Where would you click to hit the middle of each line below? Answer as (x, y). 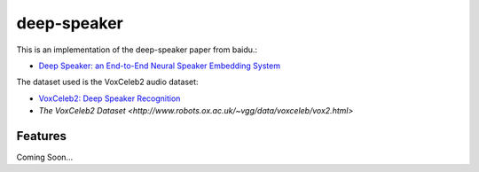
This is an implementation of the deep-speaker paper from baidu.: (137, 50)
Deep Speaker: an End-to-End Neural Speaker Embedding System (160, 66)
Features (41, 136)
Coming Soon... (45, 157)
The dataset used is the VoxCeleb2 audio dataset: (107, 82)
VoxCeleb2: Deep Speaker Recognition (110, 98)
